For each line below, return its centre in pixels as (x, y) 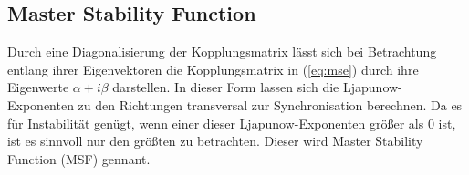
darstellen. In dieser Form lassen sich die (226, 87)
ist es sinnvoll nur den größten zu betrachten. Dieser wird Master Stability (215, 141)
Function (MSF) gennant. (79, 158)
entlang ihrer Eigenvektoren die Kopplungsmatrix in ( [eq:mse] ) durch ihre (213, 69)
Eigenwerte (38, 87)
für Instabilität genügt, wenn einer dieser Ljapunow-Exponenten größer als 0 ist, (232, 123)
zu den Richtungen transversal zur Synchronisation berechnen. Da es (270, 104)
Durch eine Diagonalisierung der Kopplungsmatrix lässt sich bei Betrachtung (222, 51)
